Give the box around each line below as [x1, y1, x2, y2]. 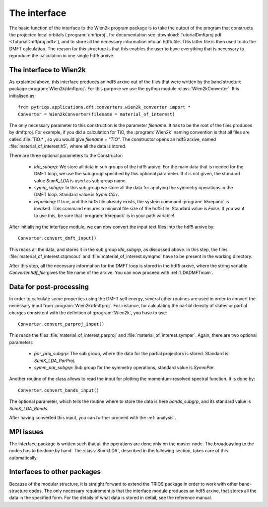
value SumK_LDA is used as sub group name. [34, 177, 127, 184]
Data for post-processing [9, 282, 89, 291]
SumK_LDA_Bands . [9, 405, 49, 411]
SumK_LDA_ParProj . [34, 358, 75, 364]
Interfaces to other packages [9, 468, 101, 476]
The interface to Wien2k [9, 65, 86, 74]
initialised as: [9, 93, 36, 99]
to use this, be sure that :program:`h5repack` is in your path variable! [34, 212, 175, 219]
